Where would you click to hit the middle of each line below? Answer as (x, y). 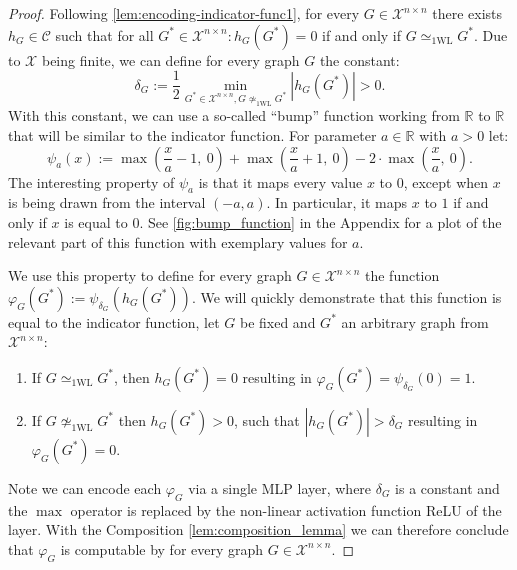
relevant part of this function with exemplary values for (178, 241)
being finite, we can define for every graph (170, 59)
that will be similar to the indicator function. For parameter (192, 134)
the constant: (359, 59)
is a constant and (447, 487)
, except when (446, 181)
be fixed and (277, 321)
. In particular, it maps (337, 202)
